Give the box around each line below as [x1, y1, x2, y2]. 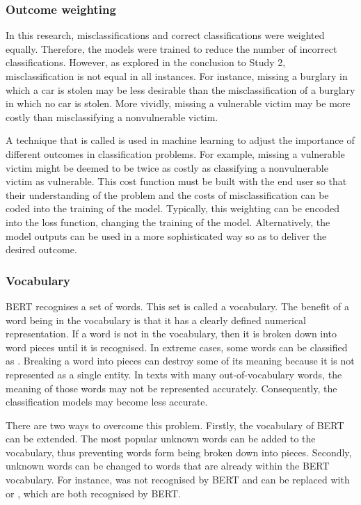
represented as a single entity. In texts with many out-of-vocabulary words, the [6, 367, 342, 381]
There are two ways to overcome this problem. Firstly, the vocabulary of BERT [6, 417, 344, 432]
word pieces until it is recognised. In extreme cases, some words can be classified [6, 339, 348, 354]
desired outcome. [6, 242, 77, 257]
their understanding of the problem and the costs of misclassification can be [6, 187, 329, 202]
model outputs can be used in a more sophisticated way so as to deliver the [6, 228, 327, 243]
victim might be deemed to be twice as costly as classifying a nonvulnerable [6, 160, 328, 175]
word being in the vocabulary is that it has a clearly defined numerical [6, 312, 306, 327]
